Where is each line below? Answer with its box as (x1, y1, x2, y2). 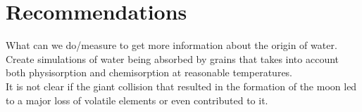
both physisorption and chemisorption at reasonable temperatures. (6, 65, 293, 80)
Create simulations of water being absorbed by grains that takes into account (6, 51, 339, 66)
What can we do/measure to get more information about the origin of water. (6, 38, 337, 52)
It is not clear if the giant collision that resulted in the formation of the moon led (6, 78, 357, 93)
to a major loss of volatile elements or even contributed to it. (6, 92, 268, 107)
